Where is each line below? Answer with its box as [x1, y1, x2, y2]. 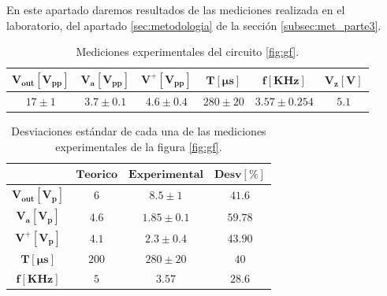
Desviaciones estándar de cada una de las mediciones [11, 123, 266, 139]
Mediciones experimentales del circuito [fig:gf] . [76, 43, 300, 60]
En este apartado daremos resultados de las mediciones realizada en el [6, 2, 345, 17]
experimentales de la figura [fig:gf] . [55, 138, 222, 154]
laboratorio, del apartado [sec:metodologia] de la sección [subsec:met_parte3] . [6, 17, 381, 33]
